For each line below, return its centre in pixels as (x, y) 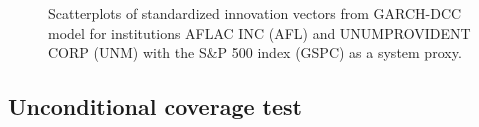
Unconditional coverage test (155, 106)
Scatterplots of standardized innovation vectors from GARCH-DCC (255, 13)
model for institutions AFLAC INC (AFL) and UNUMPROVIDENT (259, 32)
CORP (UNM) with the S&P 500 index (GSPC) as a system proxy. (255, 52)
